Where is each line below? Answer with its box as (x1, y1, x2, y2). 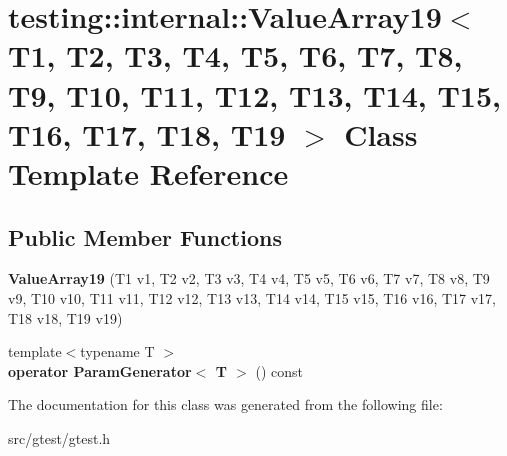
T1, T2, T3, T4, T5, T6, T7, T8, (8, 35, 463, 76)
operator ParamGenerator (8, 360, 192, 381)
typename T (80, 341, 155, 362)
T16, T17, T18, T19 (8, 113, 286, 154)
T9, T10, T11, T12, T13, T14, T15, (8, 74, 501, 115)
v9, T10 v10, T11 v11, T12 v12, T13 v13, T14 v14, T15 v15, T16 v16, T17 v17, (8, 287, 497, 308)
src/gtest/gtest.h (8, 427, 111, 448)
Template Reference (8, 152, 289, 193)
